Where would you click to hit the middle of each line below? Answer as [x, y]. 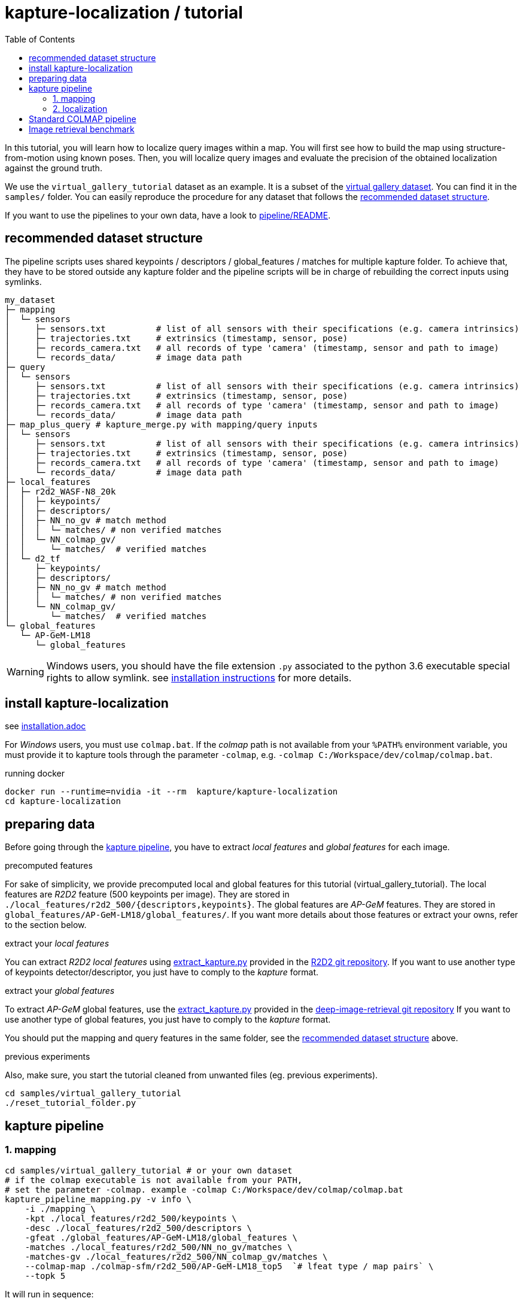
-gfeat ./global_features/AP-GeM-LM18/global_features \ [161, 1237]
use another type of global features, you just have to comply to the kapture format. [168, 1020]
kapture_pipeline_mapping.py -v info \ [98, 1199]
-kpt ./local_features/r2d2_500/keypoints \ [131, 1218]
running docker [35, 774]
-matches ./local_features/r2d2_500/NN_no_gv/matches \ [159, 1247]
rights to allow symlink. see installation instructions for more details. [199, 677]
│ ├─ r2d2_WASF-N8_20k [60, 491]
